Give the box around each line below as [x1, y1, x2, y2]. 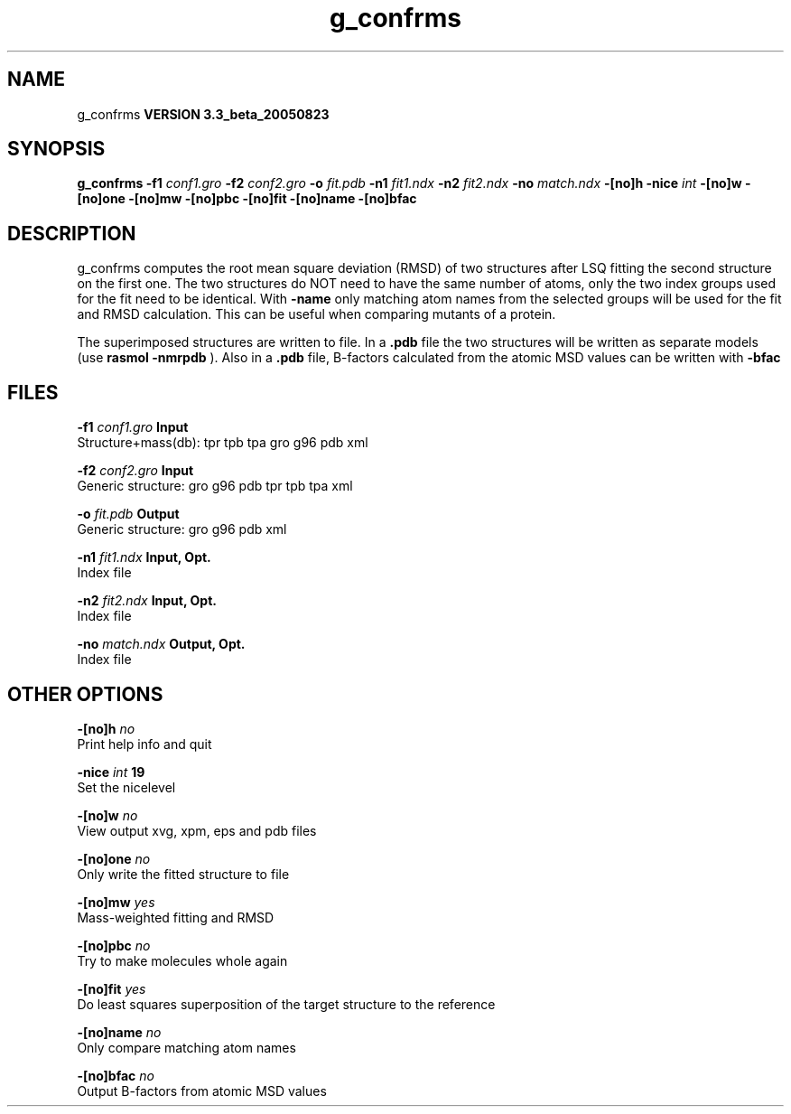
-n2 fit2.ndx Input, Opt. [77, 593, 217, 609]
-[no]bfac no [77, 1067, 154, 1083]
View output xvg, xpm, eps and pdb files [77, 822, 317, 838]
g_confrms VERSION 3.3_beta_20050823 [77, 106, 330, 122]
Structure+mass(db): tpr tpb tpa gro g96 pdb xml [77, 435, 368, 451]
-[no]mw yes [77, 894, 155, 910]
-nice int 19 [77, 763, 145, 780]
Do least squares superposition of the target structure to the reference [77, 996, 496, 1012]
